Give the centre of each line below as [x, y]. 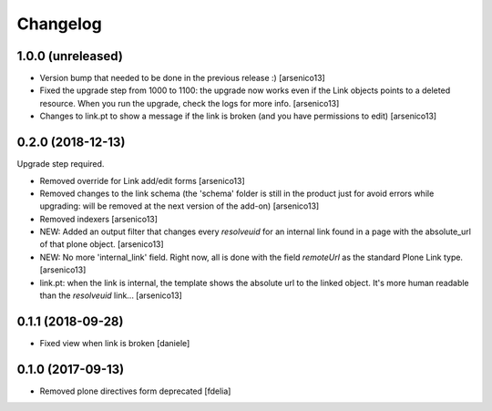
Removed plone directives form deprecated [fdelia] [135, 391]
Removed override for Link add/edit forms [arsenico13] [142, 180]
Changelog [59, 24]
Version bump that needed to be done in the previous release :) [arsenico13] [182, 78]
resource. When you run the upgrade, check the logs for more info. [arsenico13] [190, 103]
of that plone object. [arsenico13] [102, 244]
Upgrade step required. [61, 164]
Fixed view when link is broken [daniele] [115, 343]
